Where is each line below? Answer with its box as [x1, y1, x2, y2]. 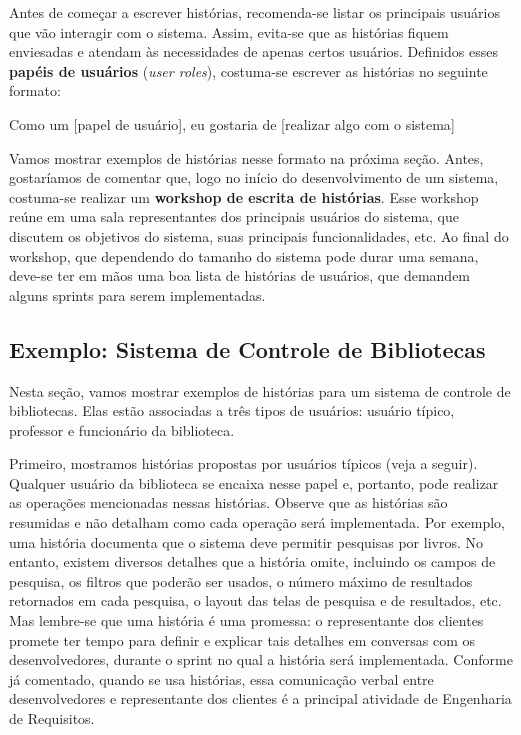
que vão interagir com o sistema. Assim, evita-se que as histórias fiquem [9, 21, 449, 42]
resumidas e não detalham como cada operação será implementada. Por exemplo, [9, 512, 505, 533]
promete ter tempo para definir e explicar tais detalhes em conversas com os [9, 629, 476, 650]
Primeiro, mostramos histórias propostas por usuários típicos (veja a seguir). [9, 453, 478, 474]
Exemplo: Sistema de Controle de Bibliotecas [9, 333, 486, 364]
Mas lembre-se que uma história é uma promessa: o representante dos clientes [9, 610, 484, 631]
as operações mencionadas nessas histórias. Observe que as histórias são [9, 492, 448, 513]
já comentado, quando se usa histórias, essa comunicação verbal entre [9, 668, 434, 689]
